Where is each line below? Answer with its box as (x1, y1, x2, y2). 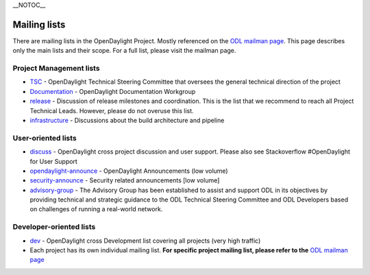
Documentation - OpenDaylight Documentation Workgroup (29, 87, 196, 95)
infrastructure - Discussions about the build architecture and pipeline (29, 117, 225, 124)
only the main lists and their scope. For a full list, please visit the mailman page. (12, 47, 236, 55)
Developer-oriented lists (12, 222, 96, 232)
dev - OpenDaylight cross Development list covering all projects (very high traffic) (29, 237, 261, 245)
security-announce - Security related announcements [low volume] (29, 176, 220, 184)
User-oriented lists (12, 133, 77, 143)
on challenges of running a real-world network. (29, 205, 163, 213)
